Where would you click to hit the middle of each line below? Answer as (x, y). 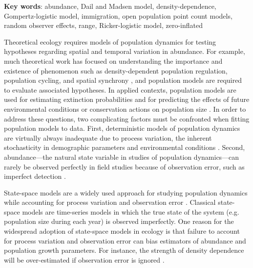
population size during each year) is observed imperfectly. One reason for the (119, 221)
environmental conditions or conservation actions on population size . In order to (125, 109)
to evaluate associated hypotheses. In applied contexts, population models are (120, 89)
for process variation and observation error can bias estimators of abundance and (125, 240)
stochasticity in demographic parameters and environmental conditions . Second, (125, 147)
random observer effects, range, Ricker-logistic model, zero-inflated (104, 25)
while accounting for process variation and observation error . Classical (110, 202)
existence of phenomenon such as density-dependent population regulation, (116, 70)
